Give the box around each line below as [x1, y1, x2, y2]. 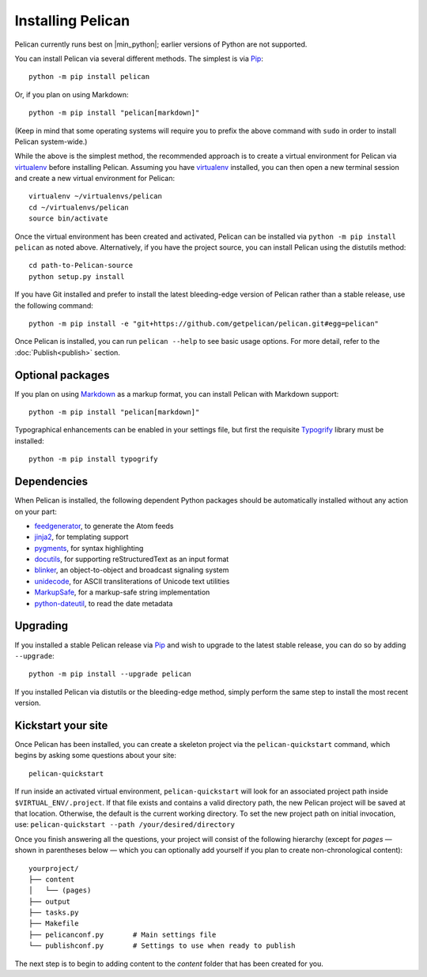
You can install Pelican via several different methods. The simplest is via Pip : [14, 54, 264, 63]
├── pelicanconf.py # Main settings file [28, 930, 217, 939]
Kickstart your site [14, 719, 108, 732]
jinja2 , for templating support [34, 532, 129, 541]
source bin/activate [28, 214, 108, 223]
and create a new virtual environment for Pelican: [14, 174, 176, 183]
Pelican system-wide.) [14, 137, 88, 146]
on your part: [14, 507, 57, 516]
